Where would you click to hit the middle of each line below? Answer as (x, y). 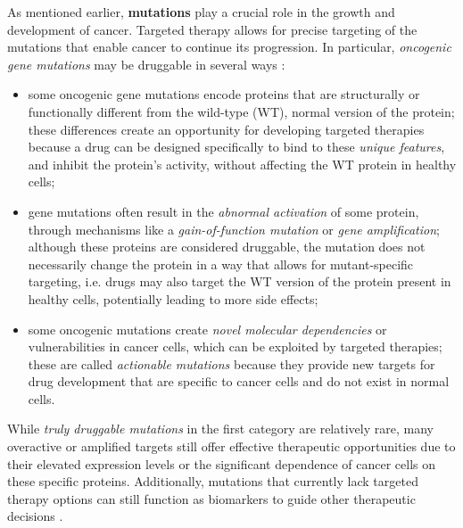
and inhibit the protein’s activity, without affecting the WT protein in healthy (242, 164)
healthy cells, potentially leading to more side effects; (173, 298)
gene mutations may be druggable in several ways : (146, 64)
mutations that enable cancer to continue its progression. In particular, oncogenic (229, 47)
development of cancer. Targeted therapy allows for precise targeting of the (212, 29)
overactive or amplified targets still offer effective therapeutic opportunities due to (231, 446)
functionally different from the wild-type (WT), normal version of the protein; (241, 111)
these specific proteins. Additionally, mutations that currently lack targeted (213, 481)
